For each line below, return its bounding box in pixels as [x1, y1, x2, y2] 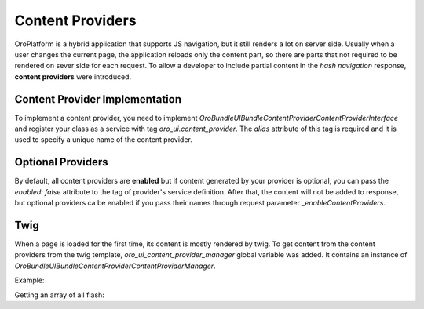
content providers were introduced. [14, 71, 132, 82]
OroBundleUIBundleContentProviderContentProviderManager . [14, 261, 216, 271]
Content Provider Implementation [14, 93, 182, 106]
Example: [14, 275, 45, 285]
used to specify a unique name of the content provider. [14, 135, 192, 144]
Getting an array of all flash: [14, 290, 105, 300]
